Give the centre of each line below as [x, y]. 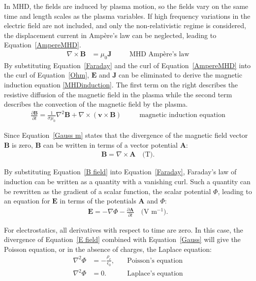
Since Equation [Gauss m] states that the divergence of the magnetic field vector [126, 135]
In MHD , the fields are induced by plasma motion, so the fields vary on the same [126, 6]
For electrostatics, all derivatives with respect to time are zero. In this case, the [124, 229]
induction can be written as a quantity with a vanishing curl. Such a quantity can [127, 181]
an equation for [27, 201]
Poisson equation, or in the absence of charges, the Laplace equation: [108, 249]
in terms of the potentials [98, 201]
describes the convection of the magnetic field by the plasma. [96, 104]
